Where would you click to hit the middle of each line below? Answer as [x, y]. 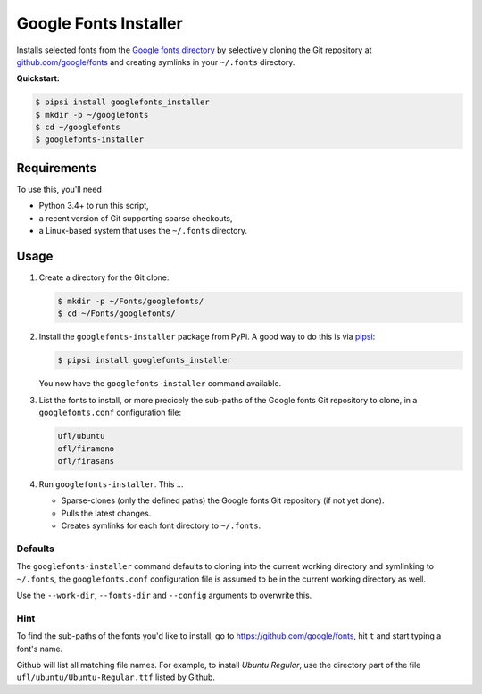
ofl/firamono [86, 449]
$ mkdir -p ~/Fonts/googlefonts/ [131, 302]
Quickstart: [38, 78]
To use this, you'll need [59, 189]
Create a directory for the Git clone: [104, 277]
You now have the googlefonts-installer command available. [160, 384]
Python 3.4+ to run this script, [94, 206]
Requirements [57, 168]
